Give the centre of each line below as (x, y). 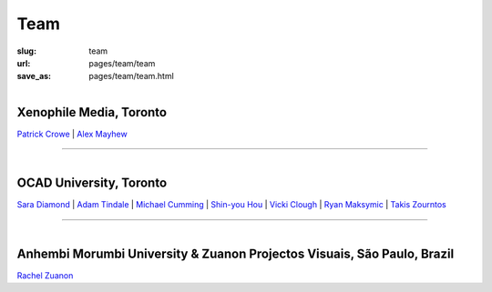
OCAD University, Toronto (92, 183)
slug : (26, 51)
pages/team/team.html (132, 76)
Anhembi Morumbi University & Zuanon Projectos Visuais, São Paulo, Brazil (236, 253)
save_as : (34, 76)
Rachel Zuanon (45, 275)
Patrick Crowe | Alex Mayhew (72, 134)
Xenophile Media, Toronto (92, 112)
